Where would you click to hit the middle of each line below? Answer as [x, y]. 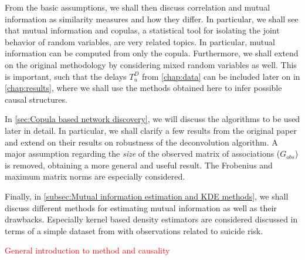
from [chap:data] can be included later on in [221, 76]
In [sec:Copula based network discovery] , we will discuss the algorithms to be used [152, 119]
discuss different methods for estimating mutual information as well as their [141, 207]
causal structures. [36, 99]
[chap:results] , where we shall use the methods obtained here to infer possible [143, 88]
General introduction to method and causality [87, 250]
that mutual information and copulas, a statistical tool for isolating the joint [142, 30]
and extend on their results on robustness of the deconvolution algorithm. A [141, 142]
